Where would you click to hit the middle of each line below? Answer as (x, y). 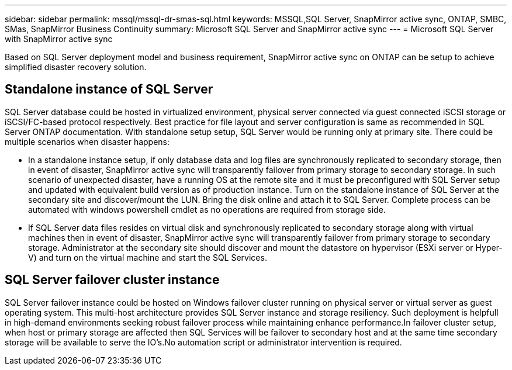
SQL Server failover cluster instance (112, 280)
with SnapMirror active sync (59, 39)
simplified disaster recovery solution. (76, 67)
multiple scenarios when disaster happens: (87, 141)
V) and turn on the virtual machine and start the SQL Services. (148, 257)
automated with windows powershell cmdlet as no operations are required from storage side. (207, 209)
